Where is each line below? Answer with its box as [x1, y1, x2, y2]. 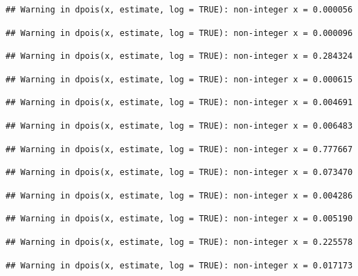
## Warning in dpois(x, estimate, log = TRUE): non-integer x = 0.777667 [6, 144, 353, 154]
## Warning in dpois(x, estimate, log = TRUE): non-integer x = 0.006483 [6, 120, 353, 131]
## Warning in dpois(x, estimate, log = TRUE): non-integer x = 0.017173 [6, 260, 353, 270]
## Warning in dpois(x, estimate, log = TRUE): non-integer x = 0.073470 [6, 167, 353, 178]
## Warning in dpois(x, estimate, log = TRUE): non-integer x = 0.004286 [6, 190, 353, 201]
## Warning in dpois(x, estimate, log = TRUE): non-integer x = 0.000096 [6, 28, 353, 38]
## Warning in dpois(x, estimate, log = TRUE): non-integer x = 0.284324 [6, 51, 353, 62]
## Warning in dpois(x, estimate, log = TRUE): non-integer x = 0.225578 [6, 237, 353, 247]
